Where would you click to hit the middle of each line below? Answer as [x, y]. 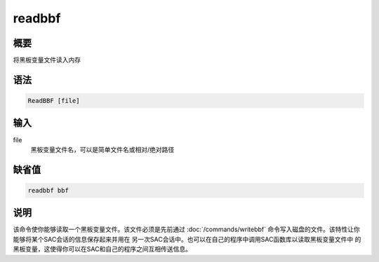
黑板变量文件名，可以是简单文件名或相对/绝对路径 [102, 149]
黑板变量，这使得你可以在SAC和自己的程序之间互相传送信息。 [102, 249]
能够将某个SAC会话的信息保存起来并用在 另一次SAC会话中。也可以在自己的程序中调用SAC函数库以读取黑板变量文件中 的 [187, 239]
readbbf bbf [48, 190]
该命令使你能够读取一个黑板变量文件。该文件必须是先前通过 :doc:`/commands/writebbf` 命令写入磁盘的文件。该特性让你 [187, 229]
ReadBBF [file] [54, 101]
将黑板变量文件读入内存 [47, 60]
